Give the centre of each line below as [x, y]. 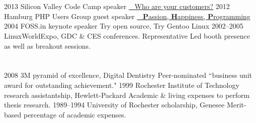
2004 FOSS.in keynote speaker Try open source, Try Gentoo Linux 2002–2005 [124, 26]
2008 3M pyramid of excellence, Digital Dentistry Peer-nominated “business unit [128, 75]
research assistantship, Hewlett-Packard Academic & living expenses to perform [127, 95]
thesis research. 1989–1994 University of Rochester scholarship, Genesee [114, 105]
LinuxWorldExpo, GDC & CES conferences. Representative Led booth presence [127, 35]
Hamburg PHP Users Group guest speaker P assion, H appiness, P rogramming [127, 16]
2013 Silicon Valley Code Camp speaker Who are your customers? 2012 [117, 6]
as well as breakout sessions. [47, 45]
